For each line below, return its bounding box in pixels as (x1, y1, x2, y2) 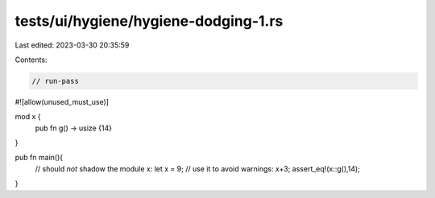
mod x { (14, 112, 41, 122)
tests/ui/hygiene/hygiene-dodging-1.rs (14, 12, 284, 30)
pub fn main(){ (14, 153, 64, 163)
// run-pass (31, 76, 80, 85)
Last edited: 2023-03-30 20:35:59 (14, 40, 130, 50)
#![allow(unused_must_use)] (14, 97, 109, 106)
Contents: (14, 55, 48, 64)
